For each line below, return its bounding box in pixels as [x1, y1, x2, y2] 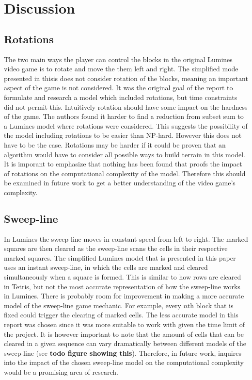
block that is [196, 300, 234, 310]
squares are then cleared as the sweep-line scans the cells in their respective [4, 243, 228, 253]
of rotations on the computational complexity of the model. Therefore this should [4, 168, 246, 178]
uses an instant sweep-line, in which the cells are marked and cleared [4, 262, 208, 272]
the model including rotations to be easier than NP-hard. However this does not [4, 130, 242, 140]
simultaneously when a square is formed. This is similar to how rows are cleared [4, 272, 241, 282]
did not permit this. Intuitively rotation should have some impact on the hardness [4, 101, 248, 112]
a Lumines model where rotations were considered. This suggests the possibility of [4, 120, 248, 131]
